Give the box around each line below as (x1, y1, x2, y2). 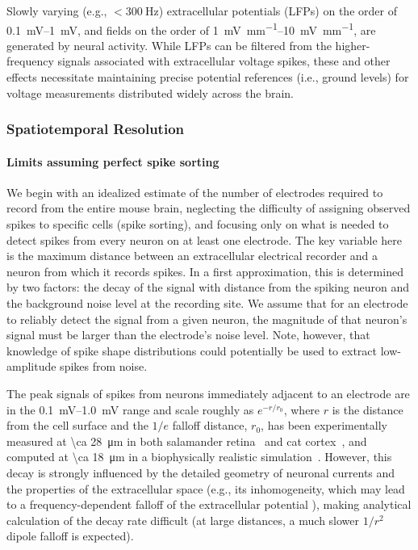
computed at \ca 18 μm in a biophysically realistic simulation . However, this (6, 448, 392, 465)
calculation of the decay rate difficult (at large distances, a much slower (6, 511, 360, 528)
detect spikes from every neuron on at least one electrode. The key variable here (6, 231, 403, 248)
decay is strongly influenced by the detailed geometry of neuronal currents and (6, 464, 395, 481)
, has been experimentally (261, 417, 387, 434)
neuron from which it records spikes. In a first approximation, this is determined (6, 262, 403, 279)
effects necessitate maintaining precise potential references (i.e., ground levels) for (6, 69, 409, 86)
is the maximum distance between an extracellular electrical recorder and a (6, 247, 378, 264)
